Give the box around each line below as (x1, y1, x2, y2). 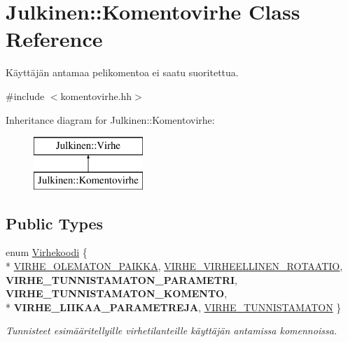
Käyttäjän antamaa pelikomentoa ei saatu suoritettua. (6, 65, 239, 80)
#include (6, 88, 45, 103)
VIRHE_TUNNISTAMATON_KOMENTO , (6, 286, 228, 301)
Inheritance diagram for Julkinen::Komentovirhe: (6, 112, 215, 127)
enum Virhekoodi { (6, 245, 88, 259)
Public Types (6, 212, 104, 234)
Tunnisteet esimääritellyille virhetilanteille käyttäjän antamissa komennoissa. (6, 323, 337, 338)
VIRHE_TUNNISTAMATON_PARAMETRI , (6, 272, 237, 287)
